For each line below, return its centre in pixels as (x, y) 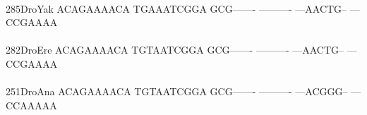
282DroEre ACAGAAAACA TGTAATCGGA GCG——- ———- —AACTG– (175, 50)
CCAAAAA (31, 105)
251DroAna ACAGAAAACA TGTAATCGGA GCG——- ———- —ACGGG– (177, 91)
